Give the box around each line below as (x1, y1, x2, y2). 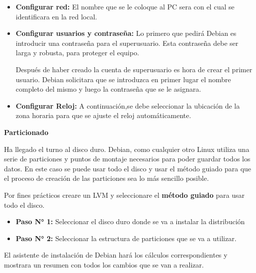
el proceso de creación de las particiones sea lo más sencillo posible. (4, 173, 209, 183)
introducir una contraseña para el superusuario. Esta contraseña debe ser (15, 37, 239, 48)
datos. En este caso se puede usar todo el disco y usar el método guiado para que (4, 163, 252, 173)
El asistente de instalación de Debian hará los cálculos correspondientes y (4, 250, 228, 260)
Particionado (4, 127, 49, 137)
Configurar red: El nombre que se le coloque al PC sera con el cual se (15, 1, 235, 11)
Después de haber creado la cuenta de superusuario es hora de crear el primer (15, 64, 253, 74)
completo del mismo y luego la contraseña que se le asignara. (15, 84, 201, 94)
